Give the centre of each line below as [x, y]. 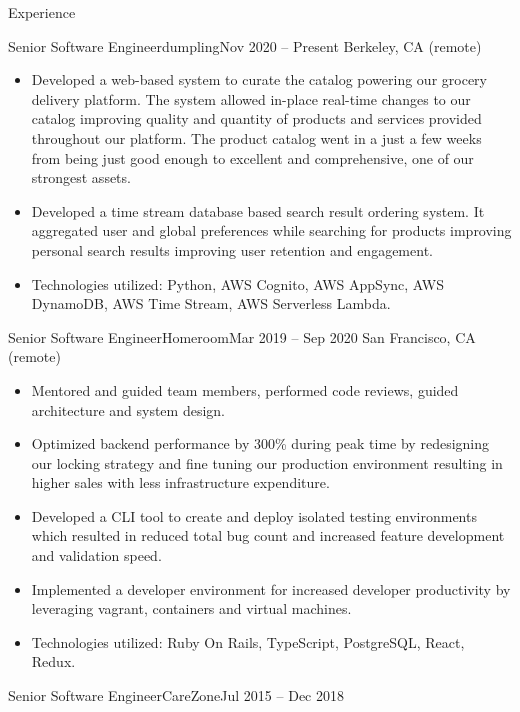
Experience [42, 12]
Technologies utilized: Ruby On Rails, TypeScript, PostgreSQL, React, [248, 641]
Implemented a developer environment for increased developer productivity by [271, 588]
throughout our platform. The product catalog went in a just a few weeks [256, 137]
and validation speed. [96, 555]
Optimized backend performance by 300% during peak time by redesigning [260, 443]
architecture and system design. [128, 409]
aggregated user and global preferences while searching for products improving [271, 230]
